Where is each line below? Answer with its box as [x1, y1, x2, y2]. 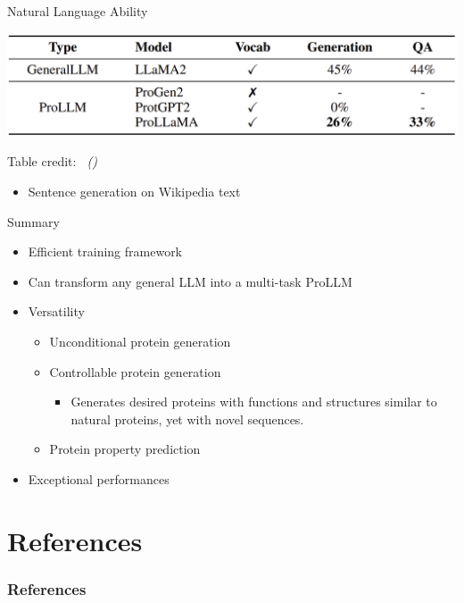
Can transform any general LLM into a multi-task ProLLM [28, 272, 352, 290]
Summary [7, 212, 60, 230]
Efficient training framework [28, 242, 183, 261]
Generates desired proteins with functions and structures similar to [70, 392, 437, 411]
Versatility [28, 302, 85, 321]
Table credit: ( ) [7, 152, 97, 171]
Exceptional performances [28, 469, 170, 488]
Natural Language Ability [7, 2, 148, 20]
